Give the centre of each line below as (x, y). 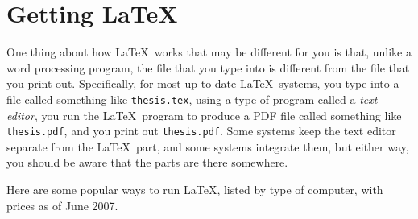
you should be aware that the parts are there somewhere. (147, 162)
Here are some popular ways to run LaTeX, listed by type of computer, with (195, 189)
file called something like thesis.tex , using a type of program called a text (192, 99)
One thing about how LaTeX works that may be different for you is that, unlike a (209, 52)
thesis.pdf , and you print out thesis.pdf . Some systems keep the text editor (201, 131)
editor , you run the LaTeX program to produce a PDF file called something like (204, 115)
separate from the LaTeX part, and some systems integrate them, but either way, (208, 146)
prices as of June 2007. (62, 205)
